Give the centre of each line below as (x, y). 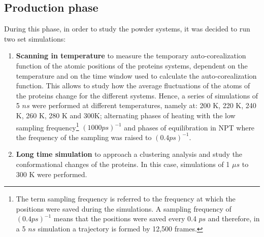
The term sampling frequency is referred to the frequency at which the (126, 199)
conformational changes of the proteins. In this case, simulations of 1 (123, 164)
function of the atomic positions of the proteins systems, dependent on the (132, 65)
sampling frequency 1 (47, 126)
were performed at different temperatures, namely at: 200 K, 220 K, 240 (144, 105)
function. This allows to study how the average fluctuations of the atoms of (133, 86)
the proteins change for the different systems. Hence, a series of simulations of (137, 95)
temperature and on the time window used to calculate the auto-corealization (136, 75)
